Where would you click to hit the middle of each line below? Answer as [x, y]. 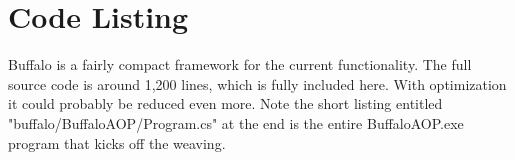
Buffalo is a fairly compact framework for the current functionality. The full [240, 64]
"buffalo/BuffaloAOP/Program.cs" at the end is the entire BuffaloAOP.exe [236, 122]
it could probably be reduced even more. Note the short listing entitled [225, 103]
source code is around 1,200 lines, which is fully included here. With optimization [257, 83]
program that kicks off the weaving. [117, 142]
